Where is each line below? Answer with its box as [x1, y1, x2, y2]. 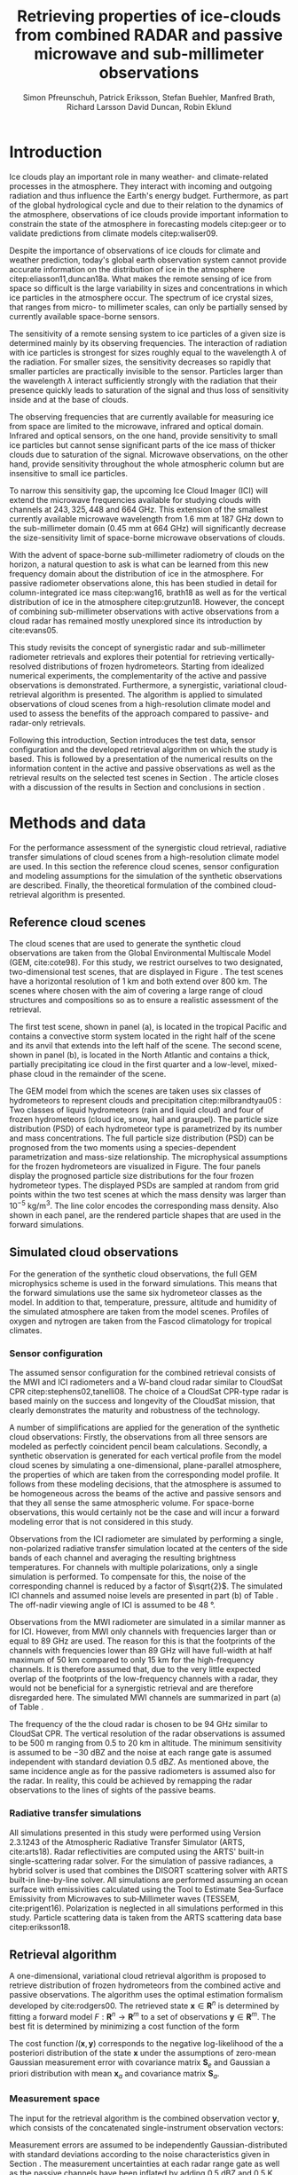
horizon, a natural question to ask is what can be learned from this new [9, 559, 269, 569]
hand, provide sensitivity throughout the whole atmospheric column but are [9, 459, 285, 469]
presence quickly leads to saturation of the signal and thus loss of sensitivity [9, 384, 289, 396]
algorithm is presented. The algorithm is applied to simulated [41, 689, 263, 700]
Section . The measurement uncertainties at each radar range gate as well [9, 2158, 280, 2169]
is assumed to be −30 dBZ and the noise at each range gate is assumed [9, 1747, 272, 1758]
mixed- [251, 1059, 278, 1070]
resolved [9, 661, 42, 671]
